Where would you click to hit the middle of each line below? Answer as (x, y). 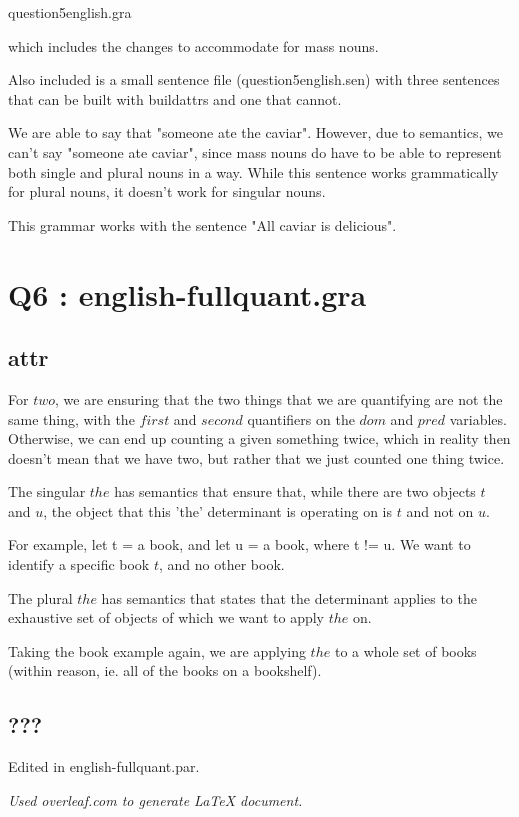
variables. (478, 418)
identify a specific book (79, 564)
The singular (47, 491)
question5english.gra (70, 12)
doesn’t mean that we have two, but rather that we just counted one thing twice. (256, 457)
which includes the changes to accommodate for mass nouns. (193, 45)
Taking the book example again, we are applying (157, 650)
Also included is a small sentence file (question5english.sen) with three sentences (254, 79)
